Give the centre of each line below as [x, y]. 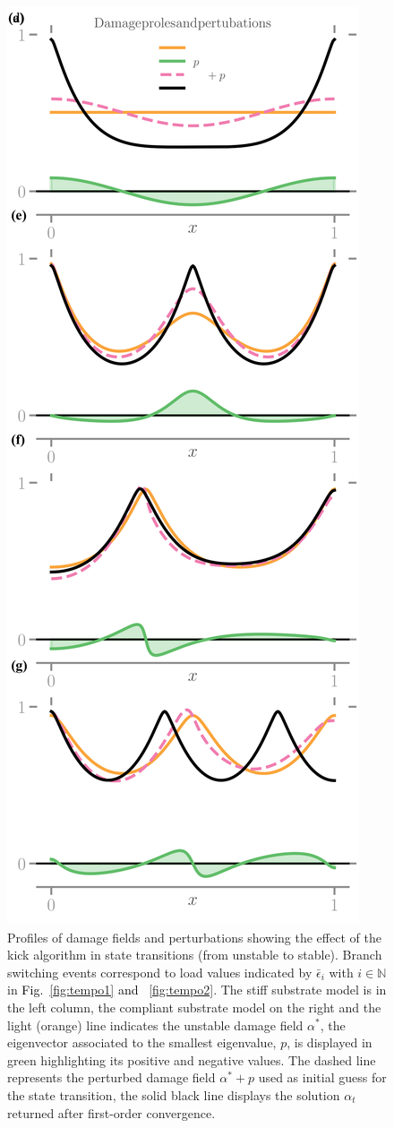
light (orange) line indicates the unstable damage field [155, 1025]
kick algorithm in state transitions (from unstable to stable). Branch [195, 955]
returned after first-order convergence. [111, 1112]
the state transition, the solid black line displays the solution [174, 1094]
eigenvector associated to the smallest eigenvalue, [142, 1042]
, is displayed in [330, 1042]
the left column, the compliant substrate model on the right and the [194, 1007]
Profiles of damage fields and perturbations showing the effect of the [194, 937]
